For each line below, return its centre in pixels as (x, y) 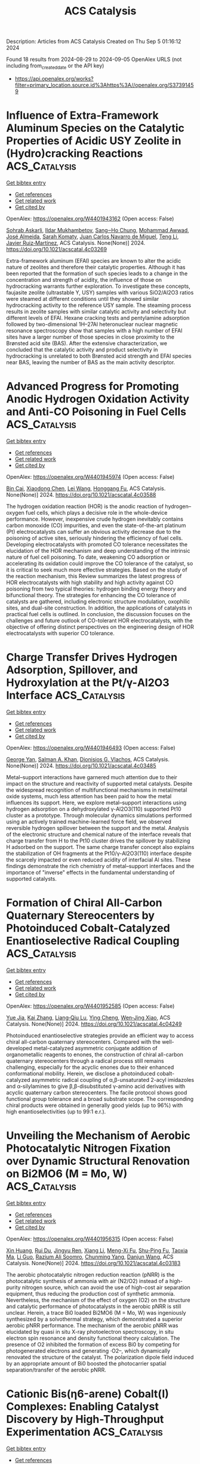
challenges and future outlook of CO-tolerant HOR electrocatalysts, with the (99, 620)
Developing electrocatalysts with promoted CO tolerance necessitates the (97, 544)
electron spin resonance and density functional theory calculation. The (93, 1338)
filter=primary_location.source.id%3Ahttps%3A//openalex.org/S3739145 (104, 85)
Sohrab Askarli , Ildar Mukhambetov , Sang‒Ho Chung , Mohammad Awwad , (98, 230)
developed (19, 1048)
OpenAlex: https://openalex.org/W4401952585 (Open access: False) (90, 1006)
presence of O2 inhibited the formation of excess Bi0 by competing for (93, 1344)
